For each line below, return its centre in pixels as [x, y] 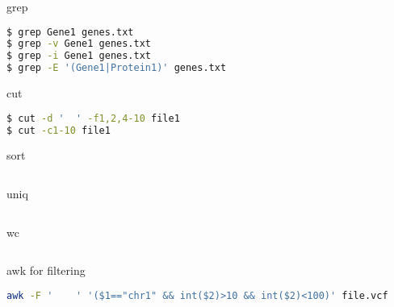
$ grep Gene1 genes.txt [70, 32]
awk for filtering [46, 270]
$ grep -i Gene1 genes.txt [79, 56]
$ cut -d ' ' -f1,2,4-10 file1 [93, 118]
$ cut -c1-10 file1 [59, 130]
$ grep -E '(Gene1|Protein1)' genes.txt [117, 68]
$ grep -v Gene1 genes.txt [79, 44]
